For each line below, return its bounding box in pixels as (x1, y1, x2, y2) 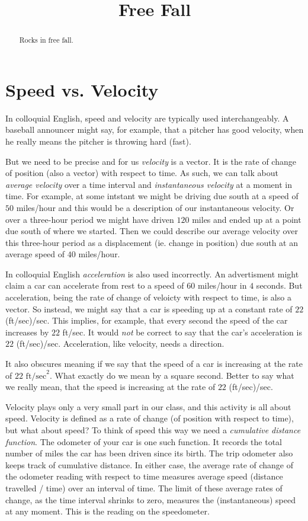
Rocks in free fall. (19, 35, 73, 45)
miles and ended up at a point (192, 213, 301, 225)
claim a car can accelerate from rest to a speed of (5, 279, 184, 292)
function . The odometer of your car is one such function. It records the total (5, 435, 282, 448)
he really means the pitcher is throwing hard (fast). (5, 135, 191, 147)
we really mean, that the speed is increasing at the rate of (5, 381, 216, 393)
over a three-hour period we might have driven (5, 213, 174, 225)
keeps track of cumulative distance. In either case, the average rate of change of (5, 458, 294, 471)
